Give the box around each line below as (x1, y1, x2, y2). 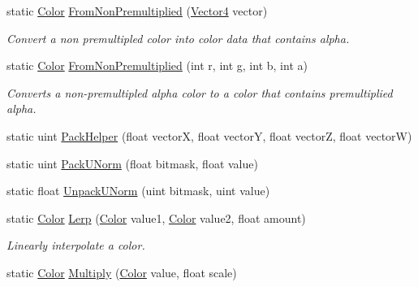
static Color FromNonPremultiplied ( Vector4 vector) (6, 2, 268, 19)
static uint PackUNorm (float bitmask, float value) (6, 154, 258, 172)
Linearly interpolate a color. (6, 237, 145, 254)
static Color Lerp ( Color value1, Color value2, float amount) (6, 209, 306, 226)
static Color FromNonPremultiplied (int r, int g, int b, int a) (6, 57, 308, 74)
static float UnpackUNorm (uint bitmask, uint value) (6, 182, 270, 199)
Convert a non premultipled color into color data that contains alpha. (6, 29, 350, 46)
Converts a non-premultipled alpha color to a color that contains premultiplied (6, 84, 393, 101)
